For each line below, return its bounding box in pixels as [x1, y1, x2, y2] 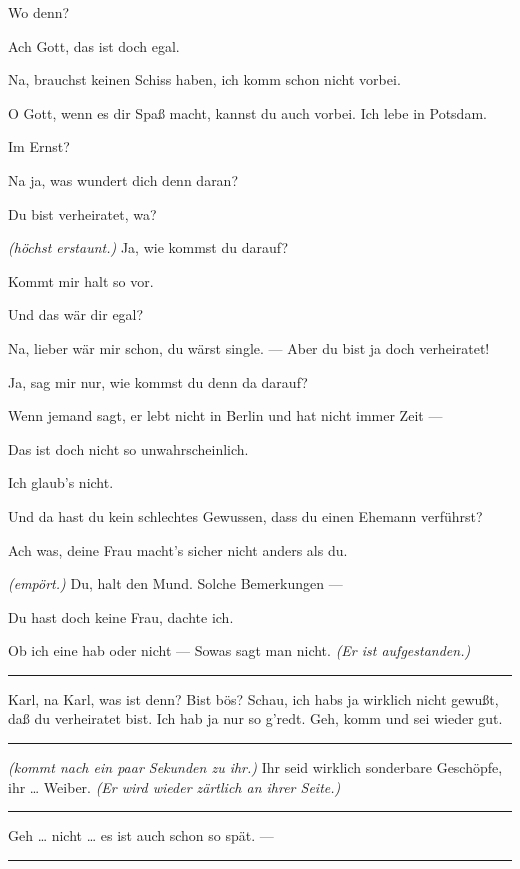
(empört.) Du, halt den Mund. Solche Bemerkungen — [8, 573, 343, 594]
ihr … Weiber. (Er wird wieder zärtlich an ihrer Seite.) [8, 776, 341, 797]
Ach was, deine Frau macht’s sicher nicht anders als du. [8, 539, 348, 560]
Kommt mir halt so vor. [8, 270, 154, 291]
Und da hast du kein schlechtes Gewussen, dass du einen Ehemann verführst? [8, 505, 483, 526]
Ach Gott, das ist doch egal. [8, 35, 180, 56]
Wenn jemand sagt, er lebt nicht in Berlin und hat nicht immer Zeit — [8, 405, 443, 426]
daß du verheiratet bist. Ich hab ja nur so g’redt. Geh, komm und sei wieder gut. [8, 708, 503, 729]
